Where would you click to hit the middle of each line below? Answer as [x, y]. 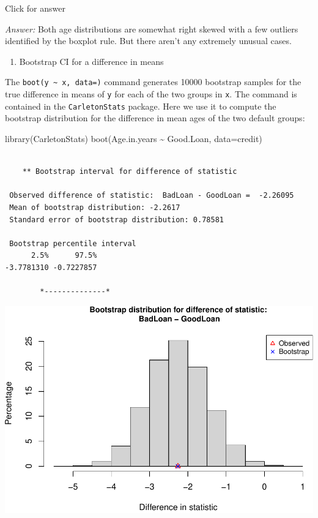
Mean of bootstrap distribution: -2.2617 [95, 207]
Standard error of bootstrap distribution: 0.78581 [116, 220]
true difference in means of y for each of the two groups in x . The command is [151, 94]
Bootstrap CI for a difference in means [91, 61]
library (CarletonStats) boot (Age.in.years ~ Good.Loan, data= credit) [134, 138]
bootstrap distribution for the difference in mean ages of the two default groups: [155, 118]
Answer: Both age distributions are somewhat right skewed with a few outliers [152, 28]
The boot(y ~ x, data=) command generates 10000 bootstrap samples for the [153, 82]
